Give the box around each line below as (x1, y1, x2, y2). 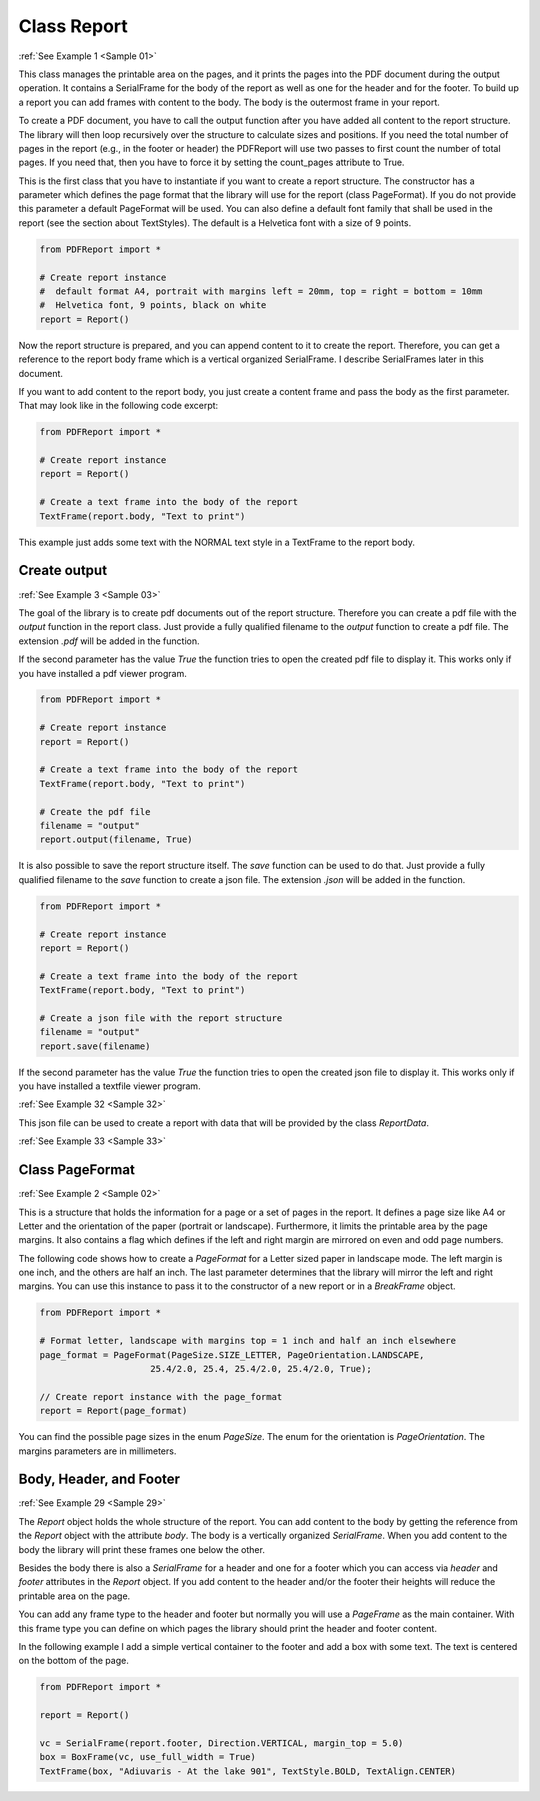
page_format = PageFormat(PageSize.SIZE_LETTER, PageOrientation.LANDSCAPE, (39, 1349, 425, 1360)
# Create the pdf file (39, 806, 151, 817)
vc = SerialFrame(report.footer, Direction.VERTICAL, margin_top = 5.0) (39, 1737, 404, 1749)
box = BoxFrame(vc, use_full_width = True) (39, 1751, 257, 1763)
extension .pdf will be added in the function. (18, 635, 200, 647)
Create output (18, 562, 108, 579)
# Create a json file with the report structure (39, 1012, 283, 1024)
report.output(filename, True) (39, 834, 194, 845)
